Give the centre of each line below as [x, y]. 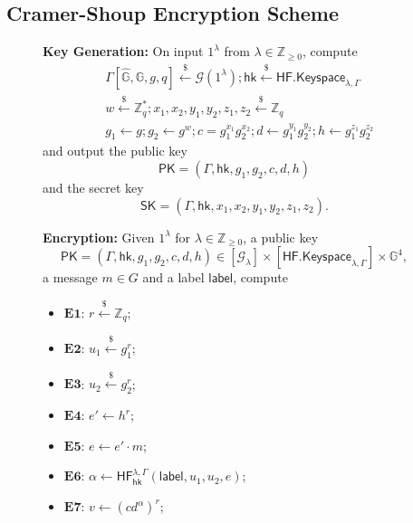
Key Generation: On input [123, 51]
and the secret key [93, 188]
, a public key [281, 237]
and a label [173, 277]
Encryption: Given [99, 237]
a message [70, 277]
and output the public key [115, 151]
